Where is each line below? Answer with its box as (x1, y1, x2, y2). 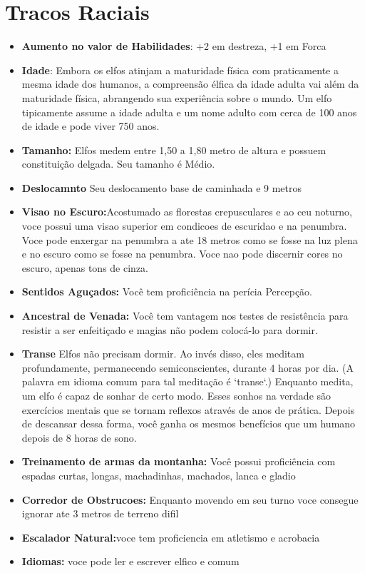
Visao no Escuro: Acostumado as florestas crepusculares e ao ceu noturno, (21, 204, 352, 219)
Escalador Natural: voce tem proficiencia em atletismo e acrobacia (21, 529, 320, 544)
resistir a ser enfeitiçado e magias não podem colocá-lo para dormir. (21, 322, 318, 337)
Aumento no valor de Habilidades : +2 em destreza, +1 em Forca (21, 39, 327, 54)
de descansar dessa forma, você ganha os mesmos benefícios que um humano (21, 416, 356, 431)
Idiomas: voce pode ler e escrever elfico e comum (21, 554, 240, 569)
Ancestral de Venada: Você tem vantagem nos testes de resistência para (21, 308, 349, 323)
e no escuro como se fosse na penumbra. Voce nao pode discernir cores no (21, 246, 343, 261)
